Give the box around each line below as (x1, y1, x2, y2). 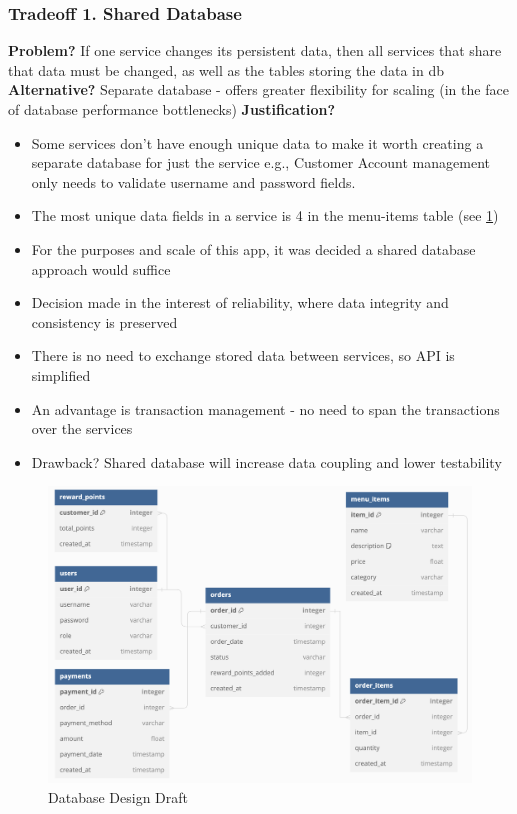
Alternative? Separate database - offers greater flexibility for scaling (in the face (8, 79, 509, 100)
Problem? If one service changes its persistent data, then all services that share (8, 40, 502, 61)
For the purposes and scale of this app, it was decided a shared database (31, 238, 476, 259)
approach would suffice (31, 258, 171, 279)
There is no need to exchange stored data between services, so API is (31, 345, 455, 366)
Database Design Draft (48, 786, 188, 807)
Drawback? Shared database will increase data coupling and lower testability (31, 451, 502, 472)
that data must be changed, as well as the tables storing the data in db (8, 59, 444, 80)
